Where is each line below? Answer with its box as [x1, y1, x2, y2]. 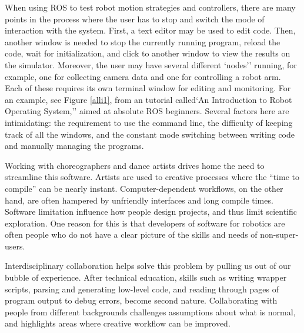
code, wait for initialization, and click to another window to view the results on [5, 47, 290, 59]
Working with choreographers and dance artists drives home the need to [5, 159, 265, 171]
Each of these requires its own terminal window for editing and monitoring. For [5, 82, 291, 94]
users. [5, 239, 25, 252]
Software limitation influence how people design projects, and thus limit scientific [5, 205, 298, 218]
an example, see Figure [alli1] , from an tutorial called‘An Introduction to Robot [5, 93, 292, 105]
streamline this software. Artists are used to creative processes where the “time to [5, 171, 299, 183]
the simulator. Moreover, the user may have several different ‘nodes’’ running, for [5, 58, 297, 71]
